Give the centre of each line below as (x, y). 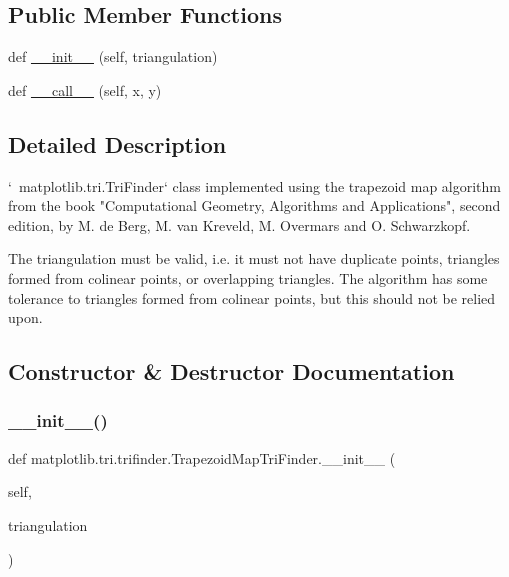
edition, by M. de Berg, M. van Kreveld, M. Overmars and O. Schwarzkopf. (239, 224)
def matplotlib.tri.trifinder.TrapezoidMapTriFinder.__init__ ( (202, 457)
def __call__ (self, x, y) (85, 89)
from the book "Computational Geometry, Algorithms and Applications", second (254, 205)
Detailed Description (117, 143)
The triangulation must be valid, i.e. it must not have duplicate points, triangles (254, 258)
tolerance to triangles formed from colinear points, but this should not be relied (252, 297)
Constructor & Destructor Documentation (231, 371)
